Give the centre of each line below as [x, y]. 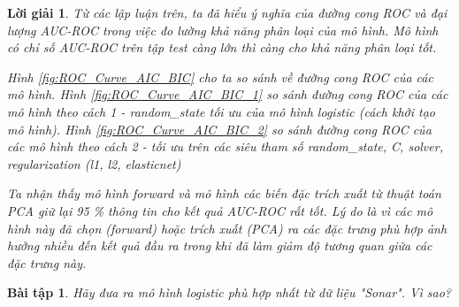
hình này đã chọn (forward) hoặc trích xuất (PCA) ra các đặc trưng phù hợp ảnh [227, 228]
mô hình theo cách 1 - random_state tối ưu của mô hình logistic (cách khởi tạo [221, 111]
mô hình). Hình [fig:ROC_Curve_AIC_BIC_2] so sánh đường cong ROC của [219, 129]
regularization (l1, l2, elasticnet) [94, 163]
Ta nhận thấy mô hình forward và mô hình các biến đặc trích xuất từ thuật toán [224, 193]
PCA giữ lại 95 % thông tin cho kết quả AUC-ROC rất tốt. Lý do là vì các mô [220, 210]
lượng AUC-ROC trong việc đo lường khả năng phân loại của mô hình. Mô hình [223, 30]
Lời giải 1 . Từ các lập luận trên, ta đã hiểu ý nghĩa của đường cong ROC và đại [227, 12]
